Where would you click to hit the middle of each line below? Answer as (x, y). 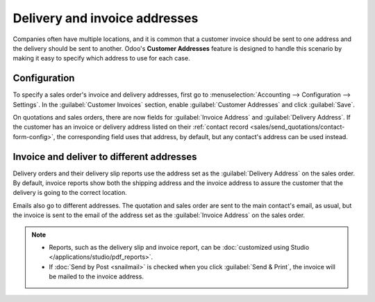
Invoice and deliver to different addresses (105, 157)
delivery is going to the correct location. (70, 193)
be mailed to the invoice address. (96, 277)
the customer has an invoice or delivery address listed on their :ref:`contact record (131, 127)
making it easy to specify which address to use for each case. (101, 58)
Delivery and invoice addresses (106, 18)
